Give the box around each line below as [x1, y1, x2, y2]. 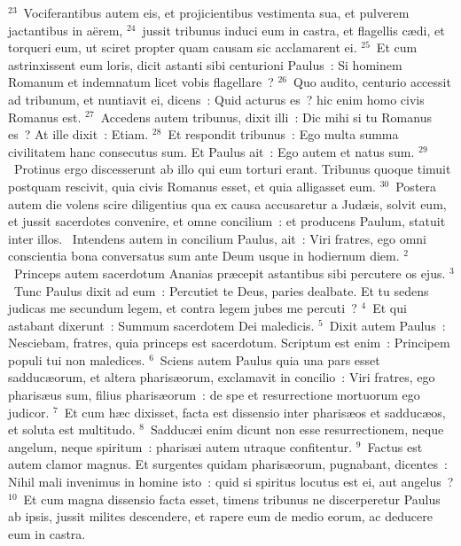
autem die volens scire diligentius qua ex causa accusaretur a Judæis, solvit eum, [8, 194, 447, 213]
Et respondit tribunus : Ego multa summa [168, 125, 399, 144]
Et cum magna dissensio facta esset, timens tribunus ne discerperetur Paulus [23, 489, 441, 508]
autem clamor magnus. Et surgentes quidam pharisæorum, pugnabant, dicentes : [8, 455, 448, 473]
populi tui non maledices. [8, 350, 145, 369]
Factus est [367, 437, 423, 456]
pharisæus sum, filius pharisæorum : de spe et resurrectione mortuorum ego [8, 386, 420, 404]
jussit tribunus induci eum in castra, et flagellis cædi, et [142, 20, 445, 39]
